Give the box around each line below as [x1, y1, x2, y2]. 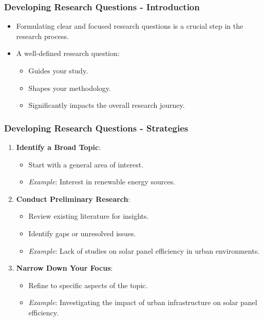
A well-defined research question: [16, 48, 120, 59]
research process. [16, 30, 69, 41]
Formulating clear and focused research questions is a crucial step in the [16, 21, 243, 31]
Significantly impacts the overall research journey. [28, 100, 185, 110]
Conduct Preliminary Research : [16, 193, 130, 204]
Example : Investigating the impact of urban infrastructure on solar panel [28, 297, 257, 308]
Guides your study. [28, 65, 88, 75]
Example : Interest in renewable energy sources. [28, 176, 176, 187]
